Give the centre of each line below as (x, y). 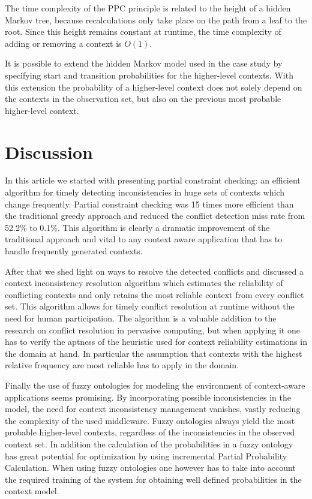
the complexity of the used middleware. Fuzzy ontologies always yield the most (150, 420)
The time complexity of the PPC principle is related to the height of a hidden (148, 8)
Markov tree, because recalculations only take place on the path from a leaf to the (156, 19)
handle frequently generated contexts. (74, 251)
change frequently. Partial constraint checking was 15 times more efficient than (149, 204)
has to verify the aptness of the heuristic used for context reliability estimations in (156, 342)
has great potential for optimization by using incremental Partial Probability (146, 456)
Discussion (49, 151)
